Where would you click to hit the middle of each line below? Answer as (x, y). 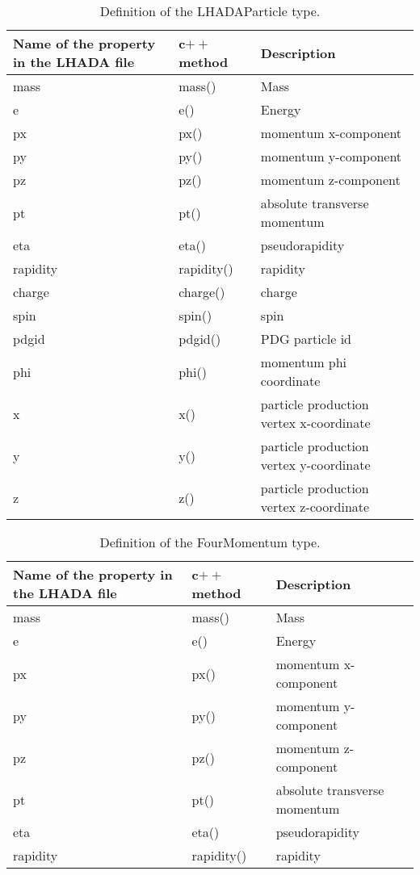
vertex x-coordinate (315, 423)
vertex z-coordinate (315, 507)
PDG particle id (306, 339)
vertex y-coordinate (315, 465)
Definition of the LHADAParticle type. (210, 11)
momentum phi (304, 362)
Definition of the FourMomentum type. (210, 542)
